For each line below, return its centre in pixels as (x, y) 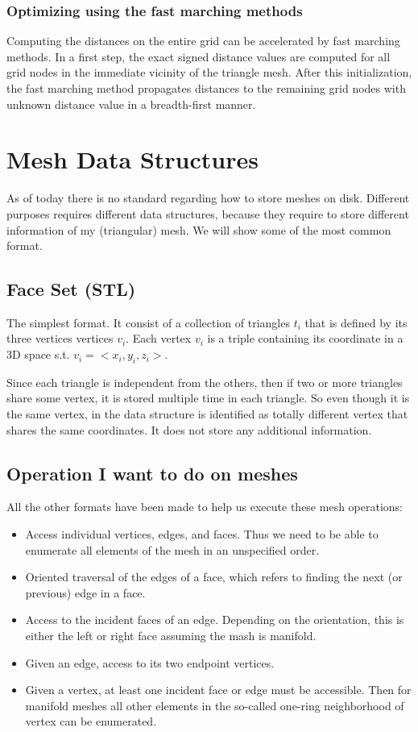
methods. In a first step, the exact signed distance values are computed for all (199, 56)
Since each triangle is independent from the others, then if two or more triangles (205, 382)
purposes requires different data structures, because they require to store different (208, 213)
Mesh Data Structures (132, 159)
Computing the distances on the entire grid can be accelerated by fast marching (203, 41)
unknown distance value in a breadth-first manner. (131, 104)
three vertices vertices (60, 338)
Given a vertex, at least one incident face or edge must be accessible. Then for (218, 690)
